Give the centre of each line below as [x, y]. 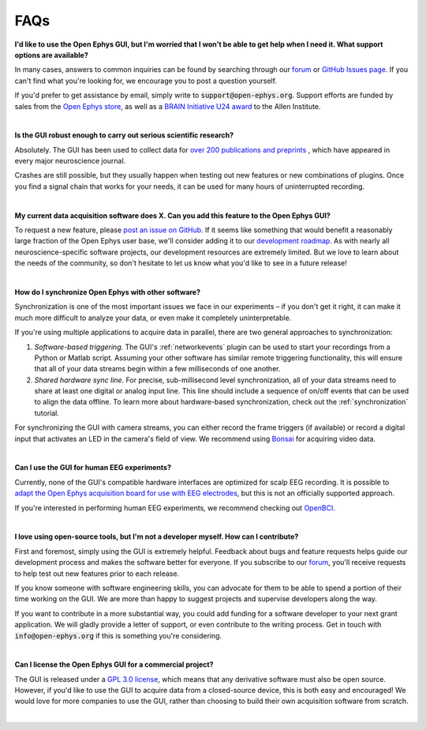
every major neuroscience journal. [70, 161]
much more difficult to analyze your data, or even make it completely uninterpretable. [153, 318]
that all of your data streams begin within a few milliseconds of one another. [157, 369]
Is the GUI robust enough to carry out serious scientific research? [124, 135]
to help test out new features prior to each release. [97, 574]
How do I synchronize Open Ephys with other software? [108, 292]
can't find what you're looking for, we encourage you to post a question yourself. [146, 81]
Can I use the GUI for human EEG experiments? [93, 468]
